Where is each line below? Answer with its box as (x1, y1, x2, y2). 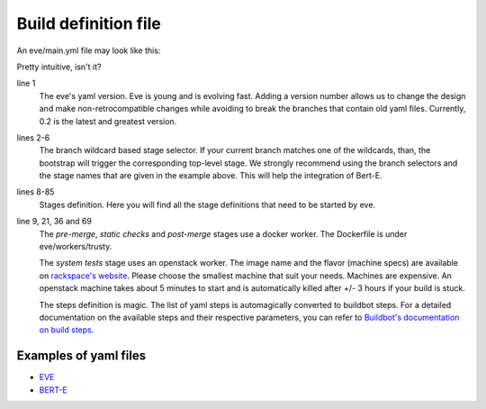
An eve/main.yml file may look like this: (16, 45, 161, 56)
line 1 (16, 77, 36, 89)
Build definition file (16, 14, 162, 33)
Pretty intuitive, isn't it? (16, 61, 102, 72)
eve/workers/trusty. (39, 241, 112, 252)
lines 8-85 (16, 186, 55, 197)
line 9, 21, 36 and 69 (16, 216, 92, 227)
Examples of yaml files (16, 348, 147, 364)
